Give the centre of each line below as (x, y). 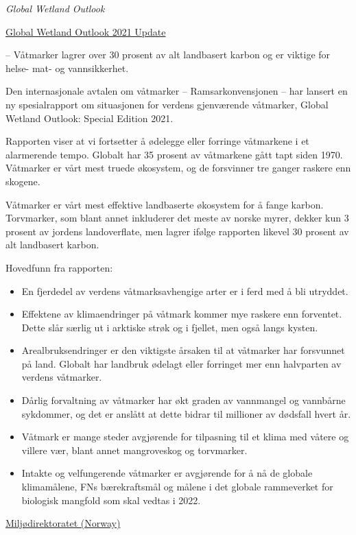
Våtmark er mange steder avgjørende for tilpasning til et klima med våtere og (185, 437)
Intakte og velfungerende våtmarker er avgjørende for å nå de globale (167, 473)
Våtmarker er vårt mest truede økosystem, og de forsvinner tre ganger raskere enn (178, 168)
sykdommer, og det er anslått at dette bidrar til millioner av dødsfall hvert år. (186, 413)
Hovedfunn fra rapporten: (59, 267)
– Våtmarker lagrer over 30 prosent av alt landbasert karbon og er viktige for (168, 55)
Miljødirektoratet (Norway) (63, 523)
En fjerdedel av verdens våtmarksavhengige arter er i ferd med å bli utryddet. (185, 290)
